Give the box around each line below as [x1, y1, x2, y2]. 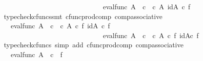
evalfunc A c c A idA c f [102, 1, 190, 11]
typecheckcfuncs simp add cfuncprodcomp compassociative [3, 40, 183, 50]
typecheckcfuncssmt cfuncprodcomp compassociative [3, 11, 162, 21]
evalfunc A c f [10, 49, 62, 59]
